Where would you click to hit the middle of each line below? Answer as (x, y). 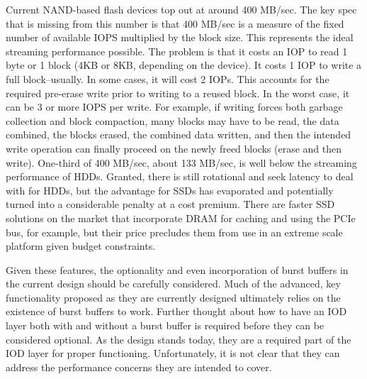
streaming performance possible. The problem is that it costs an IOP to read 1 (177, 51)
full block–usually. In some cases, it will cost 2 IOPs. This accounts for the (168, 78)
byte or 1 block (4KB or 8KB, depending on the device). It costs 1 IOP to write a (184, 65)
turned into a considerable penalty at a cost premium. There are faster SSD (170, 204)
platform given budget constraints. (81, 246)
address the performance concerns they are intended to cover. (139, 367)
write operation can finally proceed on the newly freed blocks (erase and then (174, 148)
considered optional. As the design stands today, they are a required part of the (179, 339)
